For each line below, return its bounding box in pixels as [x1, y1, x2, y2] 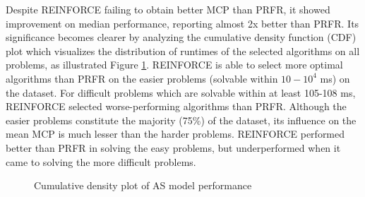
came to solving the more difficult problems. [6, 154, 196, 169]
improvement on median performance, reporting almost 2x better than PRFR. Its [6, 16, 359, 30]
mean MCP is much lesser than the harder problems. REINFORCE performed [6, 126, 345, 141]
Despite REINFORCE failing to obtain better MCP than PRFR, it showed [6, 2, 330, 16]
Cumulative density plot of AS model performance [34, 178, 252, 193]
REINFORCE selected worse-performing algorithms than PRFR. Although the [6, 99, 347, 114]
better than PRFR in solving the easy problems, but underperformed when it [6, 140, 341, 155]
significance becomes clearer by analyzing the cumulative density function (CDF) [6, 30, 357, 44]
